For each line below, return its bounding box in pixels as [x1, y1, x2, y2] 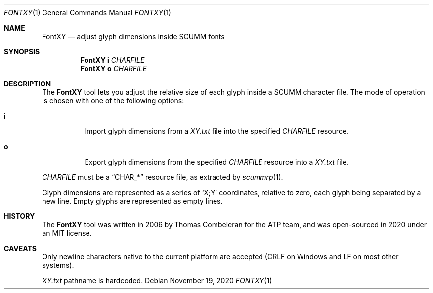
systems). [42, 261, 74, 269]
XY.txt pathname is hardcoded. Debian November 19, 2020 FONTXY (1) [42, 276, 272, 285]
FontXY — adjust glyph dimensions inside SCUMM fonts [42, 32, 225, 41]
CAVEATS [4, 244, 37, 252]
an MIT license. [42, 229, 92, 237]
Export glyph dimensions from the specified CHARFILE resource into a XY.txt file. [85, 158, 349, 166]
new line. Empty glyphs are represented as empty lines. [42, 197, 223, 205]
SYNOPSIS [4, 47, 40, 56]
